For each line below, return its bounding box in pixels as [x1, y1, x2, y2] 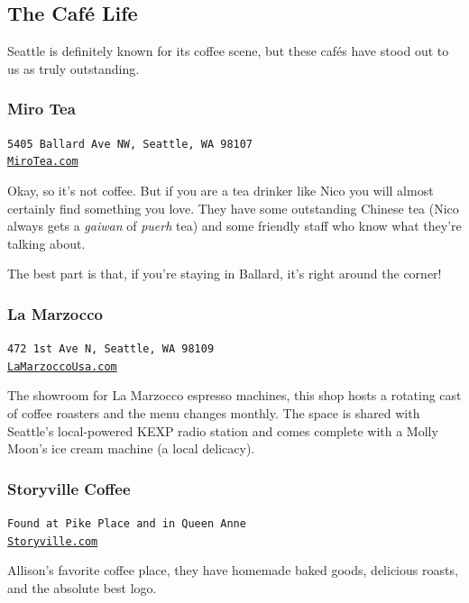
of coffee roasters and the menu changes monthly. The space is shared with [7, 404, 420, 423]
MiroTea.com [7, 155, 78, 169]
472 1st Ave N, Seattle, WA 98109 [7, 343, 215, 356]
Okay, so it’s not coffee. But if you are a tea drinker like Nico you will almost [7, 180, 434, 199]
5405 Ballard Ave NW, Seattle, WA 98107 [7, 137, 253, 151]
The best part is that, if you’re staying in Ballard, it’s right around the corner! [7, 264, 442, 283]
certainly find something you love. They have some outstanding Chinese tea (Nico [7, 198, 459, 217]
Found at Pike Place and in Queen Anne [7, 517, 246, 531]
